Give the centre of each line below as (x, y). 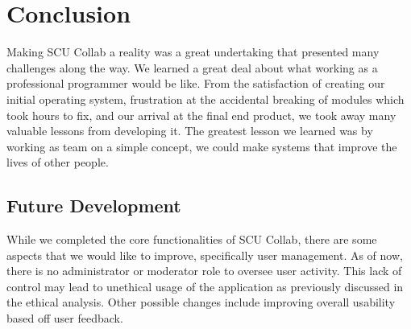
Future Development (94, 206)
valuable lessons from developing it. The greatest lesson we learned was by (190, 131)
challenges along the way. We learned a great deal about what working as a (192, 67)
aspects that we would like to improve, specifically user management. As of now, (205, 255)
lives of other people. (58, 162)
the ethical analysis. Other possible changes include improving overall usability (201, 302)
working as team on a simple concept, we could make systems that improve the (202, 146)
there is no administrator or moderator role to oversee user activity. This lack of (204, 271)
